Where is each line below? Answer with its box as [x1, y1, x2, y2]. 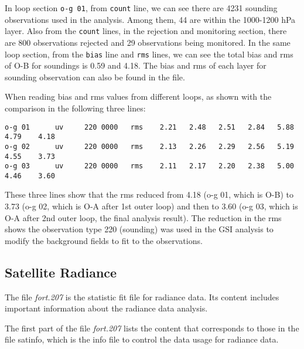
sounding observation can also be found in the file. [5, 70, 185, 83]
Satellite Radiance [5, 263, 117, 281]
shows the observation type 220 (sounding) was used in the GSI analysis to [5, 223, 274, 235]
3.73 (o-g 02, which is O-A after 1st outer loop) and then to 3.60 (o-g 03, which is [5, 200, 298, 212]
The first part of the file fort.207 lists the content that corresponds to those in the [5, 321, 299, 334]
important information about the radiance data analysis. [5, 302, 208, 314]
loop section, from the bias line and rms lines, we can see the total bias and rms [5, 48, 293, 60]
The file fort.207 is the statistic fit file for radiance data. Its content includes [5, 290, 279, 303]
